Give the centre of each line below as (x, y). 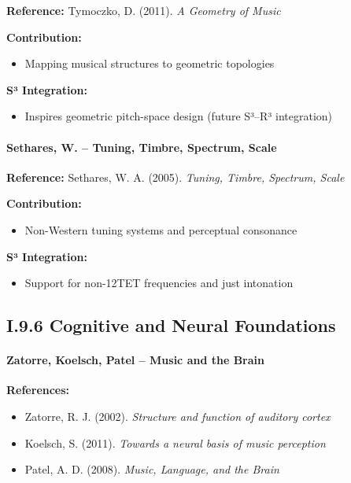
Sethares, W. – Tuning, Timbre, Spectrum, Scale (142, 147)
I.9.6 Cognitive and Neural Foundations (171, 325)
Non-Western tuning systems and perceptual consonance (161, 229)
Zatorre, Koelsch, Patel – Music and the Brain (135, 360)
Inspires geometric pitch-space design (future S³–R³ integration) (179, 116)
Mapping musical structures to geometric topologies (150, 63)
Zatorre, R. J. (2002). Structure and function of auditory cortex (177, 416)
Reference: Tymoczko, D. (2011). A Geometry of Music (144, 10)
